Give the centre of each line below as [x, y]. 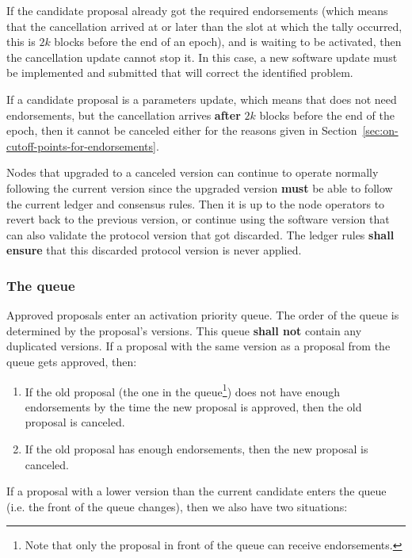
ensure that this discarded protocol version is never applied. [154, 250]
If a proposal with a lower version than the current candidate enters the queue [196, 491]
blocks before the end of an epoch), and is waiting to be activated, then [228, 42]
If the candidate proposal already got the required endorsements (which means [197, 10]
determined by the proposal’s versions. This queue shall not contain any [184, 330]
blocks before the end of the [327, 115]
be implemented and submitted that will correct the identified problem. [180, 73]
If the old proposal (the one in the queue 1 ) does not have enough [183, 390]
